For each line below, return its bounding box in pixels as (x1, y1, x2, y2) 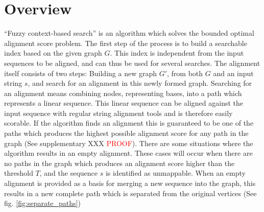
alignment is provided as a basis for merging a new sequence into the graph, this (4, 178, 256, 189)
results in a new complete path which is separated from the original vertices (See (4, 187, 257, 198)
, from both (167, 67, 203, 78)
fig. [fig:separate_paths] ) (4, 198, 81, 208)
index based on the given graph (4, 48, 102, 58)
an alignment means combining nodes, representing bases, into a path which (4, 87, 242, 98)
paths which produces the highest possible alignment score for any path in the (4, 128, 249, 138)
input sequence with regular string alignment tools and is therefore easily (4, 107, 233, 118)
